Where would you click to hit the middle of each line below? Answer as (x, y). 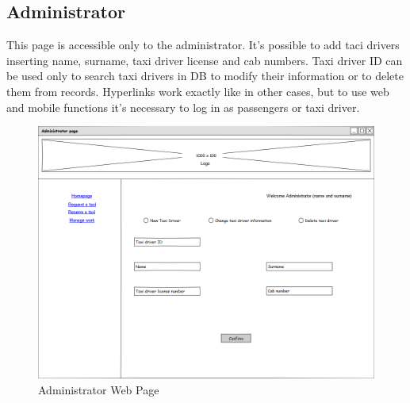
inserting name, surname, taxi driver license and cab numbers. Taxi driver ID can (205, 60)
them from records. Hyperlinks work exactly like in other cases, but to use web (198, 91)
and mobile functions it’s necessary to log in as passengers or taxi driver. (183, 107)
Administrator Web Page (99, 389)
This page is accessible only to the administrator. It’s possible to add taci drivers (203, 45)
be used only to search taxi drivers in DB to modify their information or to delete (205, 76)
